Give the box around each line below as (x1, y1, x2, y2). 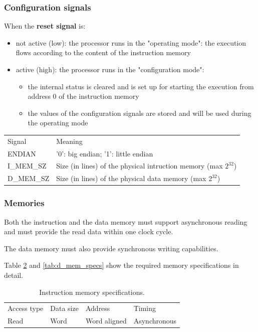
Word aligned (85, 315, 127, 326)
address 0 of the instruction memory (28, 91, 139, 101)
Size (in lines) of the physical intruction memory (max (56, 160, 223, 171)
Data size (50, 303, 79, 313)
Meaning (56, 135, 83, 146)
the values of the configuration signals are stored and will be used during (28, 107, 251, 118)
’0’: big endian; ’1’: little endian (56, 148, 153, 158)
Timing (133, 303, 156, 313)
